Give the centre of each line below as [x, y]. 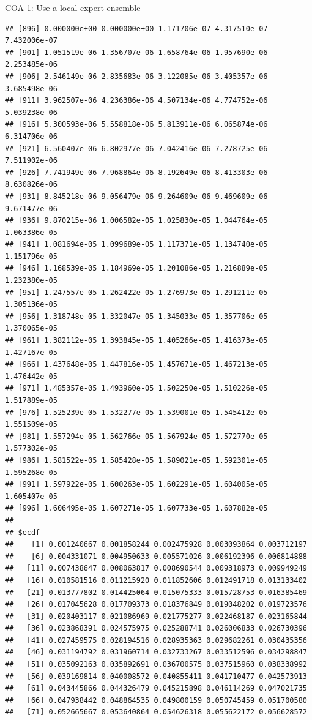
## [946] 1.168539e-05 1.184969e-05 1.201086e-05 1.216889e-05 [136, 268]
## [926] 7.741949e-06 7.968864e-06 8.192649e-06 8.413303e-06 [136, 172]
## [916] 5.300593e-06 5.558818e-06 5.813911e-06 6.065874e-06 [136, 125]
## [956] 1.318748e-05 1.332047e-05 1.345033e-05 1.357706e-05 [136, 316]
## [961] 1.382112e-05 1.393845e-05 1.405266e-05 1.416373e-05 [136, 341]
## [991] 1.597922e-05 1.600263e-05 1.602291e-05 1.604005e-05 [136, 485]
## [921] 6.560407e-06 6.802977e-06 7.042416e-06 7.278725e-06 [136, 148]
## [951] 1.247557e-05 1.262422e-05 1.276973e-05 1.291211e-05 [136, 292]
